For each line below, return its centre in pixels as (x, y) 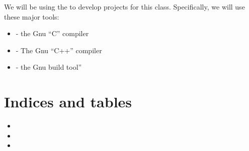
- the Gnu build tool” (49, 67)
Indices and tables (68, 102)
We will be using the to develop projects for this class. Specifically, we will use (124, 7)
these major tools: (32, 16)
